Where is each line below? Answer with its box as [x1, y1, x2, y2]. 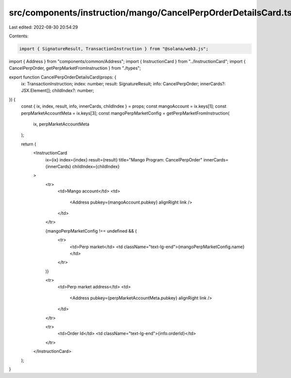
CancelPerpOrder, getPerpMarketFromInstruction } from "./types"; [9, 65, 141, 71]
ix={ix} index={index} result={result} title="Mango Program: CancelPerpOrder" [45, 157, 203, 162]
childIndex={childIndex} [72, 163, 120, 169]
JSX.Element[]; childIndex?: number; [21, 88, 94, 94]
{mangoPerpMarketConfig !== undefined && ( [45, 228, 137, 234]
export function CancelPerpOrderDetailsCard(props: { [9, 74, 116, 80]
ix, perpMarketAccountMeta [33, 121, 90, 127]
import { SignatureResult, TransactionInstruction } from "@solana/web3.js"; [19, 46, 209, 51]
